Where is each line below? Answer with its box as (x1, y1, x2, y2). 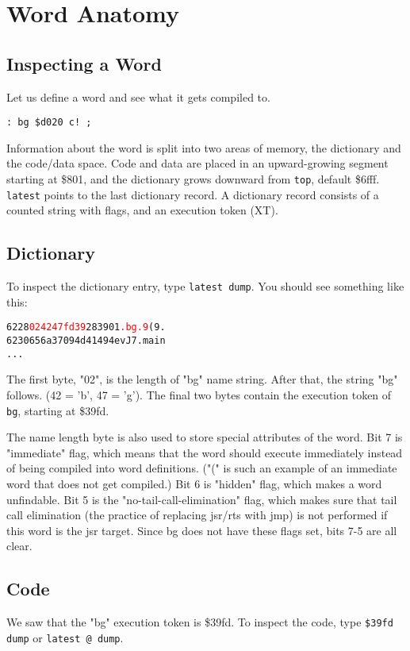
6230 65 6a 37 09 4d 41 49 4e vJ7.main (6, 335, 166, 347)
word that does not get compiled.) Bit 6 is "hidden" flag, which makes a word (6, 475, 382, 491)
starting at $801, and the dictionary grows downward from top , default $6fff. (6, 171, 380, 187)
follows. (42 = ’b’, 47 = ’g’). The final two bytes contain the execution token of (6, 386, 392, 403)
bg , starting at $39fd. (6, 402, 109, 418)
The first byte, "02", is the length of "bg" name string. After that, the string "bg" (6, 371, 398, 387)
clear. (6, 537, 33, 554)
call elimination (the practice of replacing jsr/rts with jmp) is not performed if (6, 507, 388, 523)
